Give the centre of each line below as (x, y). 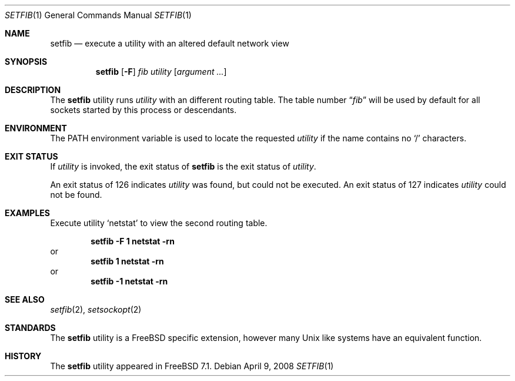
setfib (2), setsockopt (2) (96, 309)
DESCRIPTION (33, 90)
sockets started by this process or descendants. (143, 110)
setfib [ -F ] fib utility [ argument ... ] (161, 72)
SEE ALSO (25, 299)
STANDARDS (30, 328)
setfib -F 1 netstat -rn (133, 241)
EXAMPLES (27, 213)
